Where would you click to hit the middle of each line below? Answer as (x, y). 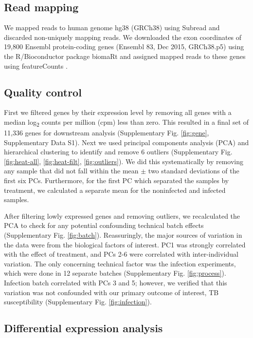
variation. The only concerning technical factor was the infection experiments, (120, 263)
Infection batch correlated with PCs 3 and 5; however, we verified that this (116, 282)
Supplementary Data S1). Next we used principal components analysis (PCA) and (126, 142)
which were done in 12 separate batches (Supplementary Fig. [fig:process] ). (115, 273)
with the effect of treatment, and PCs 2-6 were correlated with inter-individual (121, 254)
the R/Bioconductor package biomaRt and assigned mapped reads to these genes (125, 56)
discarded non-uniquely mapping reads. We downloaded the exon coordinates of (123, 37)
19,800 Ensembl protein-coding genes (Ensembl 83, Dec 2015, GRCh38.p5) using (124, 47)
